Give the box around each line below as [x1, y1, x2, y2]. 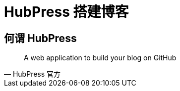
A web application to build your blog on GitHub [24, 53, 177, 62]
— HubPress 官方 [4, 70, 61, 79]
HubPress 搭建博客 [4, 3, 129, 20]
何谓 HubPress [4, 32, 77, 45]
